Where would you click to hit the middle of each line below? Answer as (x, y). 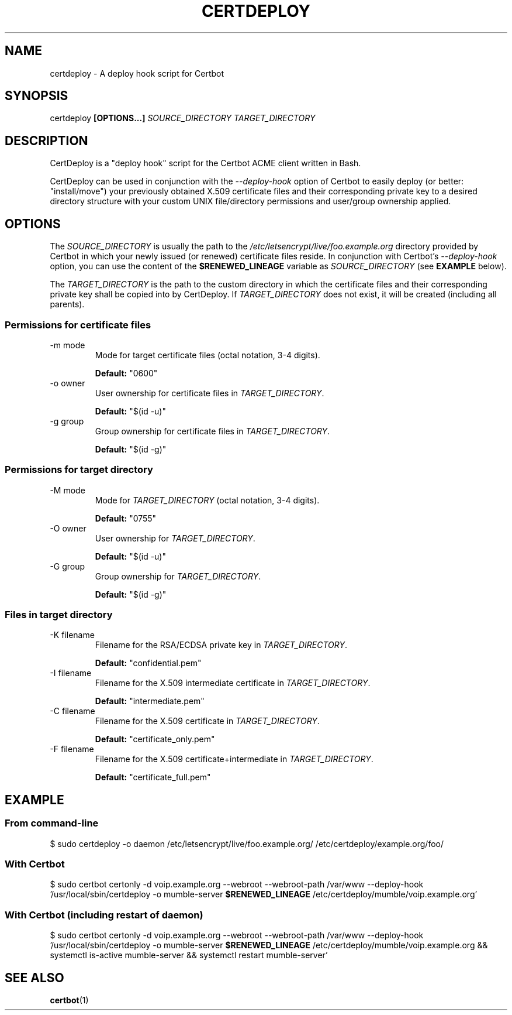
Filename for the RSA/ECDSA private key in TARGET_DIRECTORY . (221, 645)
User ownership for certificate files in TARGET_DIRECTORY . (210, 393)
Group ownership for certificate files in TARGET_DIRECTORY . (212, 431)
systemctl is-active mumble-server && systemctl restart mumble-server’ (189, 955)
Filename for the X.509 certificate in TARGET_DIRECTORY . (207, 721)
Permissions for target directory (79, 470)
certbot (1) (69, 1000)
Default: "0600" (126, 373)
